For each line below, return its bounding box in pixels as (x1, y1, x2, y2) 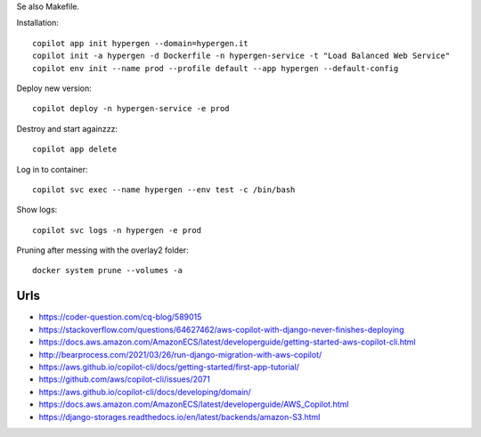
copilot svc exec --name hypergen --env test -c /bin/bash (32, 184, 296, 195)
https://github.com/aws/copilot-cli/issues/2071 (38, 374, 211, 384)
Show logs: (16, 205, 58, 215)
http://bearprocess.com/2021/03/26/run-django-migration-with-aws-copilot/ (38, 349, 322, 360)
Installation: (16, 18, 60, 28)
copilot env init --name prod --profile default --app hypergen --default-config (32, 63, 399, 73)
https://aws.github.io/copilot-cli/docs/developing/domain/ (38, 386, 251, 397)
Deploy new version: (16, 83, 93, 93)
